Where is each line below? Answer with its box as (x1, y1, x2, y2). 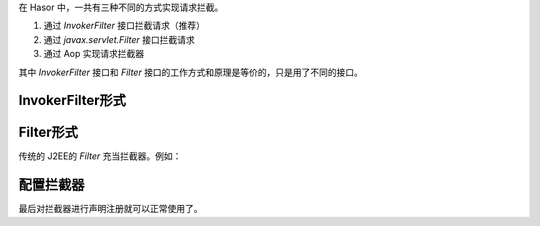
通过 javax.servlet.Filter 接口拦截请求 (43, 33, 195, 45)
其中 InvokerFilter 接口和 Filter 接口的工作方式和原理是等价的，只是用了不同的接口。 (18, 66, 364, 78)
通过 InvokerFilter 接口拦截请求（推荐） (43, 20, 205, 32)
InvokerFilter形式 (18, 92, 127, 109)
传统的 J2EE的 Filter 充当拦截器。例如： (18, 150, 182, 162)
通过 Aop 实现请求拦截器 (43, 48, 145, 60)
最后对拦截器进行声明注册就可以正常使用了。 (18, 203, 203, 215)
